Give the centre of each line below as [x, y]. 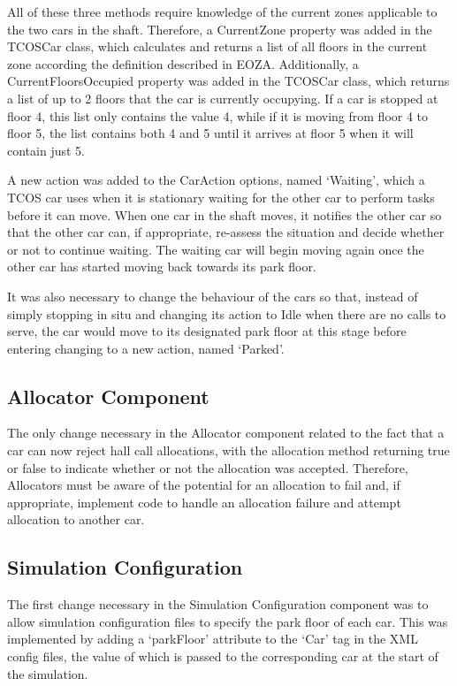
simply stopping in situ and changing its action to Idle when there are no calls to [227, 313]
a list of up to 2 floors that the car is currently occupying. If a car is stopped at [223, 98]
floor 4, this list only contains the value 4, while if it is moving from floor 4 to [218, 115]
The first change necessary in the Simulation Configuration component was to [218, 604]
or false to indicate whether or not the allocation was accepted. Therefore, [208, 467]
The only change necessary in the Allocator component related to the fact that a [226, 433]
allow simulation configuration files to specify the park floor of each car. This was [228, 621]
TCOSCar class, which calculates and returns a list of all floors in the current [217, 46]
